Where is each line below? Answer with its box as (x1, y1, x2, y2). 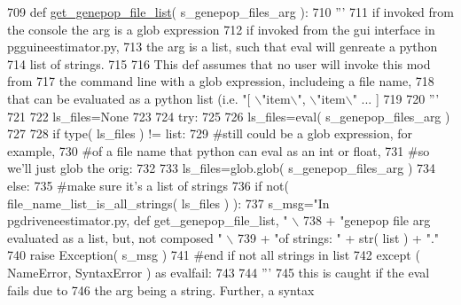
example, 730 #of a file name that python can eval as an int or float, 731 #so (7, 141, 430, 160)
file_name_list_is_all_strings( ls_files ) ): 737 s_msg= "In (7, 193, 330, 212)
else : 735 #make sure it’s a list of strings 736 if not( (7, 176, 289, 194)
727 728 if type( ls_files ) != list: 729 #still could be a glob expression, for (7, 124, 413, 143)
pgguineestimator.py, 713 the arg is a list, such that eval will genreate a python (7, 37, 438, 56)
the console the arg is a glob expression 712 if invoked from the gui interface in (7, 20, 435, 38)
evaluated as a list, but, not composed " (7, 228, 223, 246)
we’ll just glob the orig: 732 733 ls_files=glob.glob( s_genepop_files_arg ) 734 (7, 159, 436, 177)
